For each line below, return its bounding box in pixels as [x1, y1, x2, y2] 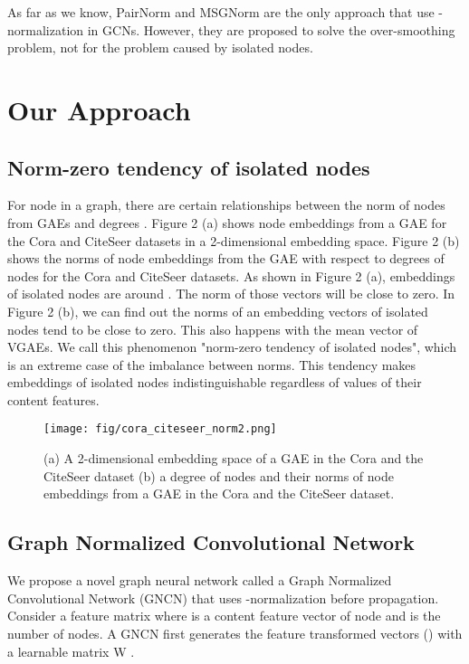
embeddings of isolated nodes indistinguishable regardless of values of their [7, 373, 422, 392]
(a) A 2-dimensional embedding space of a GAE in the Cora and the [43, 449, 424, 468]
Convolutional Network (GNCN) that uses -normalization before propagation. [7, 588, 439, 607]
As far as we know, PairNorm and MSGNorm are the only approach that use [7, 3, 435, 21]
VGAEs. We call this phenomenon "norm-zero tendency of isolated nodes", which [7, 337, 457, 356]
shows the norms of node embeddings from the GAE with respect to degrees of [7, 249, 445, 268]
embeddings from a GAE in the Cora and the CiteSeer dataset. [43, 484, 395, 503]
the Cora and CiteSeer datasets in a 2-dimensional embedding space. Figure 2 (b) [7, 231, 460, 250]
